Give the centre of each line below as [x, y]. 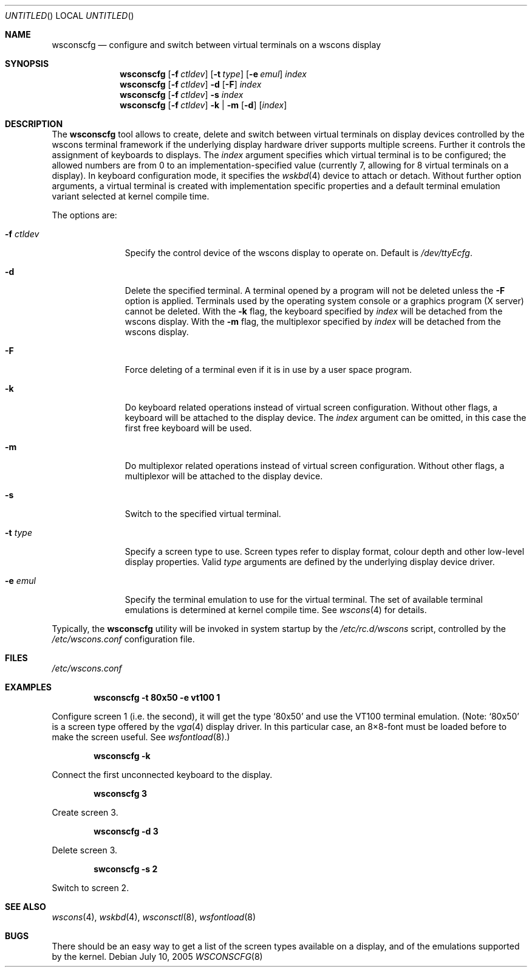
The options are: [84, 215]
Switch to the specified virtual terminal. [203, 514]
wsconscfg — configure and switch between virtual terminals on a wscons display [217, 45]
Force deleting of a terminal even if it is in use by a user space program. [268, 370]
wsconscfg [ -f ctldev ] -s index [182, 95]
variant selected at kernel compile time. [131, 196]
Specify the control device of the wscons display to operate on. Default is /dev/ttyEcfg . [298, 253]
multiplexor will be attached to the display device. [224, 476]
